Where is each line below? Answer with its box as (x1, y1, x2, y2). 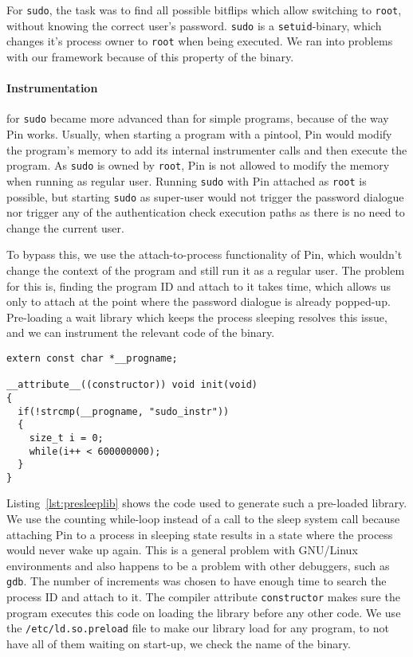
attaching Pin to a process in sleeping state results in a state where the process (6, 526, 393, 542)
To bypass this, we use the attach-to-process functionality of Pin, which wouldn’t (6, 246, 403, 263)
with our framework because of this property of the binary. (6, 48, 294, 65)
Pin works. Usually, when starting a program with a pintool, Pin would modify (6, 126, 392, 143)
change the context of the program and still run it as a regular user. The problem (6, 261, 405, 278)
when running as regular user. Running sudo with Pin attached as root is (6, 172, 367, 189)
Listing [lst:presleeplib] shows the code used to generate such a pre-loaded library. (6, 495, 407, 511)
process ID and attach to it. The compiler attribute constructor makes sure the (6, 589, 400, 605)
